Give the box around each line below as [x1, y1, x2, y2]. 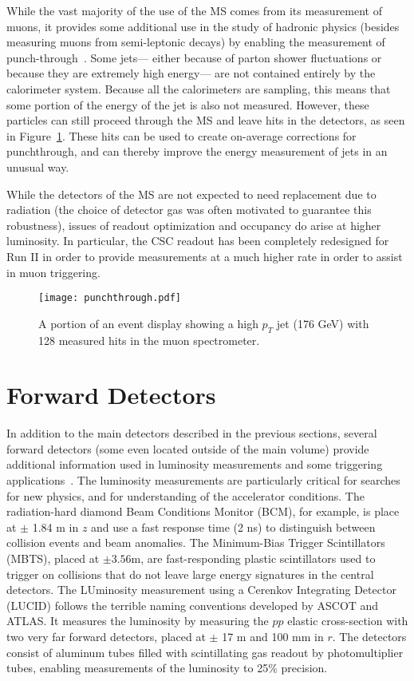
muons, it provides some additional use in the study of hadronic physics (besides [6, 18, 400, 34]
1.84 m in [32, 518, 79, 535]
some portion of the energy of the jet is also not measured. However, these [6, 96, 369, 113]
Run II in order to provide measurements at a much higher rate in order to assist [6, 247, 403, 264]
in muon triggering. [6, 263, 101, 280]
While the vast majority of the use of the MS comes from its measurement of [6, 2, 383, 18]
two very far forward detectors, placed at [6, 628, 206, 644]
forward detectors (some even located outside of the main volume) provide [6, 440, 369, 457]
